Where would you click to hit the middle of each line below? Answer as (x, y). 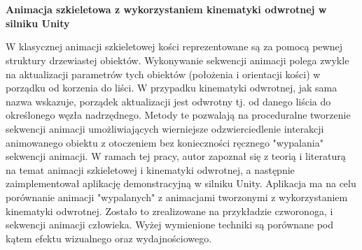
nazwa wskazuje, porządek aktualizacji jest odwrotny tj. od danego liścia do (168, 101)
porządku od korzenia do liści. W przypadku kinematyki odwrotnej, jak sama (172, 88)
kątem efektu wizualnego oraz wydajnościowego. (109, 238)
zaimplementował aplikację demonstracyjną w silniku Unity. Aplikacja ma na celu (181, 183)
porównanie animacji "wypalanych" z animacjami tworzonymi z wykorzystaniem (177, 197)
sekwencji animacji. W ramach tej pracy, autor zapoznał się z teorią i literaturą (176, 156)
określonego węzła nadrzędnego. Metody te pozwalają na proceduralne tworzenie (178, 115)
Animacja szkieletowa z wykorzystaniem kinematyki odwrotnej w (166, 9)
